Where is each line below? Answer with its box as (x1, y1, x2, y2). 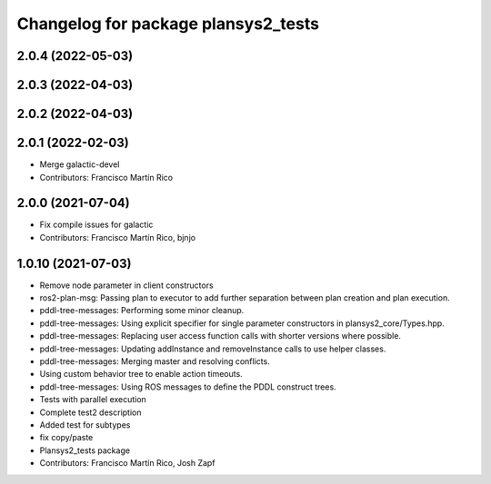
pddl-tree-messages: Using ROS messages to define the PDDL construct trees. (39, 381, 336, 392)
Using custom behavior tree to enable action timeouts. (39, 369, 243, 380)
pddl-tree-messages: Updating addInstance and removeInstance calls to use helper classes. (39, 343, 386, 354)
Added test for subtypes (39, 420, 131, 430)
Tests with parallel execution (39, 394, 147, 405)
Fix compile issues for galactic (39, 219, 154, 231)
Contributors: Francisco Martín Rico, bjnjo (39, 232, 195, 242)
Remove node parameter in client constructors (39, 280, 214, 291)
